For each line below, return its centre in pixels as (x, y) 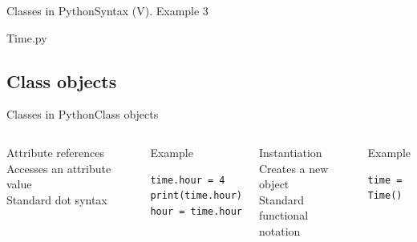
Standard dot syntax (57, 199)
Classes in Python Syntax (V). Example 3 (107, 10)
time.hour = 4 (188, 180)
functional (283, 215)
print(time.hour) (196, 196)
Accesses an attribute (59, 168)
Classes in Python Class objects (83, 114)
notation (279, 230)
